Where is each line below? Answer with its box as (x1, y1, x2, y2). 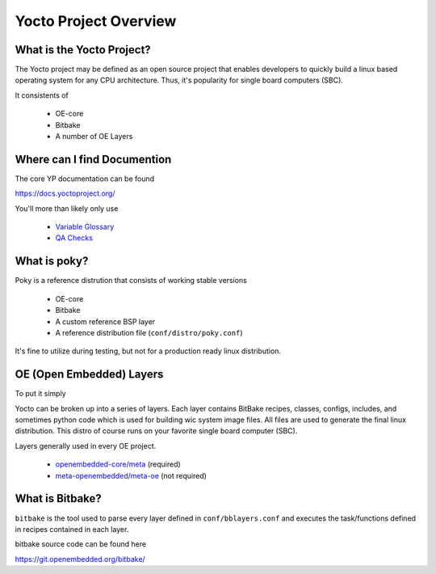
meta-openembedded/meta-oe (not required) (55, 471, 208, 480)
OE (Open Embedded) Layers (15, 368, 164, 382)
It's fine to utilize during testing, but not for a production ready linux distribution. (15, 346, 282, 356)
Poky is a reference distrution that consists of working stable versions (15, 276, 248, 285)
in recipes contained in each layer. (15, 524, 129, 534)
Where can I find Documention (15, 152, 172, 166)
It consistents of (15, 90, 69, 100)
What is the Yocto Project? (15, 43, 151, 57)
